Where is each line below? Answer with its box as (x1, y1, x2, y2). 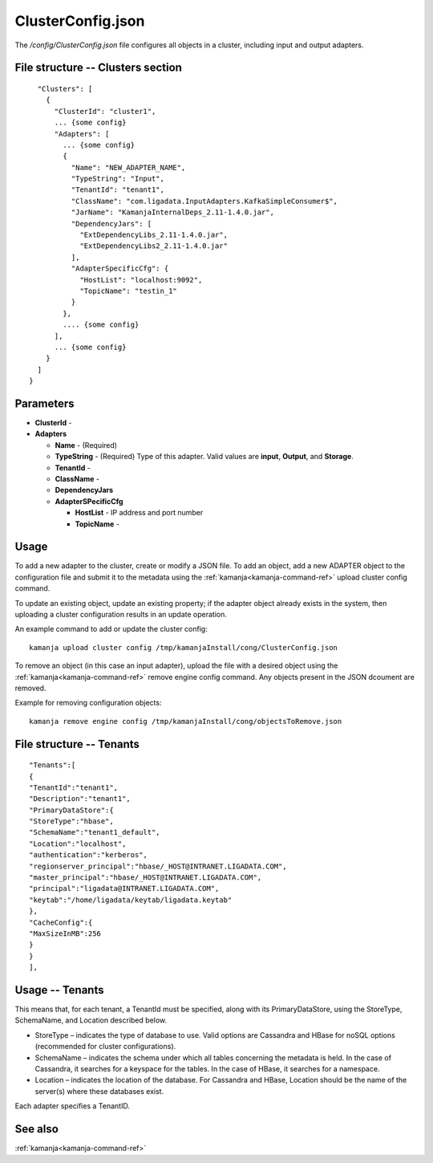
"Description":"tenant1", (29, 795, 132, 803)
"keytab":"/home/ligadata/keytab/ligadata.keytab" (29, 895, 233, 905)
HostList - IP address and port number (75, 508, 204, 518)
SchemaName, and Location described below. (14, 1015, 168, 1025)
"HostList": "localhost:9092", (79, 275, 203, 284)
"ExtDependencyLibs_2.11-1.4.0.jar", (79, 230, 229, 240)
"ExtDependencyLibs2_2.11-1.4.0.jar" (79, 242, 229, 250)
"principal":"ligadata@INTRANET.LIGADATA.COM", (29, 884, 220, 893)
